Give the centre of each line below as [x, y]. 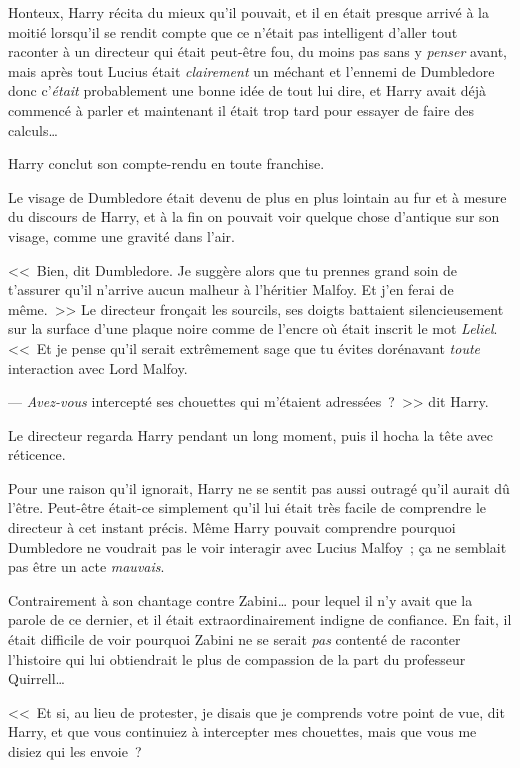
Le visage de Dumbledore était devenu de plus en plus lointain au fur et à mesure [257, 196]
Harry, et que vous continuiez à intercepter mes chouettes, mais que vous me [242, 731]
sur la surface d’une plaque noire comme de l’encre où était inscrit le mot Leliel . [253, 328]
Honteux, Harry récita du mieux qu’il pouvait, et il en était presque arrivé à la [248, 12]
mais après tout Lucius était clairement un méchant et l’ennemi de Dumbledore [251, 70]
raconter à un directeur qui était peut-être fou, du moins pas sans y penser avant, [257, 51]
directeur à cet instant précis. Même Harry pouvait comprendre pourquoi [232, 527]
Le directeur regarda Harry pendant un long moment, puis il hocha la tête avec [251, 434]
